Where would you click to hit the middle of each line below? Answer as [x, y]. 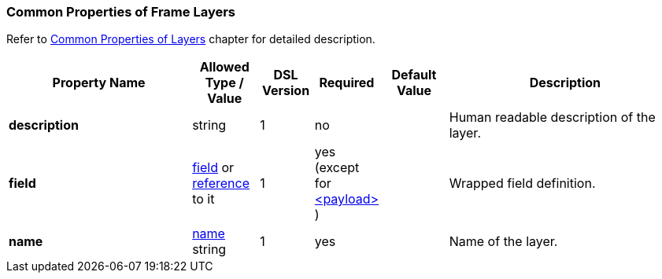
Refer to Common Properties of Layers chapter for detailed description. [191, 39]
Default [414, 75]
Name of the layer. [503, 242]
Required [347, 83]
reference [221, 184]
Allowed [224, 67]
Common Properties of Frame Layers [121, 12]
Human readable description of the [552, 117]
